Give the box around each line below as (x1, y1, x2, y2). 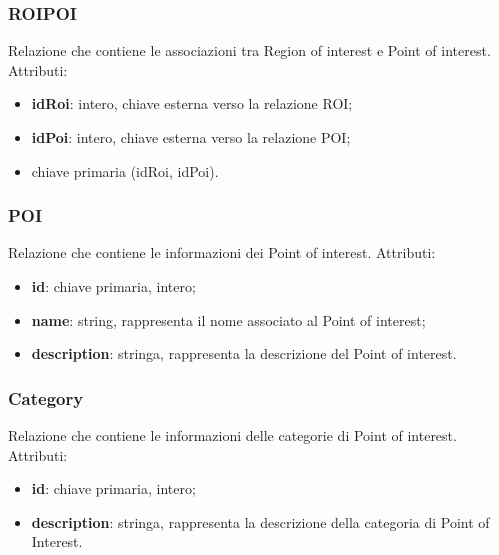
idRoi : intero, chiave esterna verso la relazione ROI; (31, 93, 353, 114)
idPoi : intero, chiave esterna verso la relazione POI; (31, 127, 351, 147)
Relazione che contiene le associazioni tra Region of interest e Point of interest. (8, 40, 491, 61)
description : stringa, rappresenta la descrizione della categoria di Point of (31, 511, 490, 532)
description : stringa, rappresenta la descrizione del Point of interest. (31, 343, 457, 364)
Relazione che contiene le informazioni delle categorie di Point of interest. (8, 425, 457, 445)
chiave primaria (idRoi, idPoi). (31, 160, 219, 181)
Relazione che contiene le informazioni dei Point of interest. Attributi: (8, 242, 436, 263)
